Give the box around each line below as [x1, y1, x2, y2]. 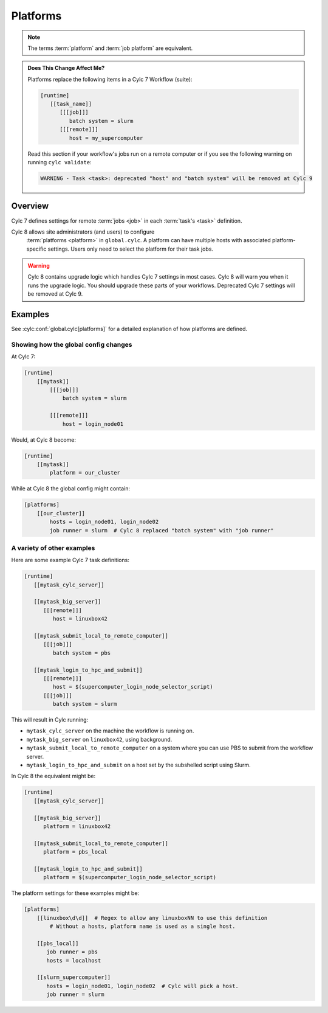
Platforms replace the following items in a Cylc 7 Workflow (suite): [27, 75, 193, 83]
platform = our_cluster [49, 469, 121, 476]
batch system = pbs [52, 649, 111, 656]
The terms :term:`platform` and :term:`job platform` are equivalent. [27, 44, 193, 52]
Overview [11, 201, 49, 211]
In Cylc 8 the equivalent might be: [11, 773, 96, 780]
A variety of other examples [11, 543, 95, 552]
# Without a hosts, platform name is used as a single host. [49, 923, 236, 930]
